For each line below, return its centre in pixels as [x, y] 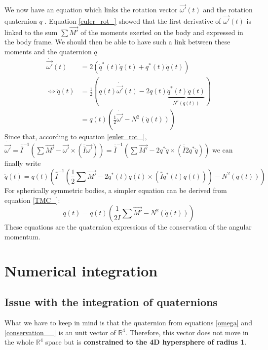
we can [222, 150]
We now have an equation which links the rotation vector [91, 10]
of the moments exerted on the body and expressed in [162, 32]
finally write [23, 163]
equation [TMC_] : [32, 200]
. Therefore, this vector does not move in [187, 332]
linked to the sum [31, 32]
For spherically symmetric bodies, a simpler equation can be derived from [116, 190]
